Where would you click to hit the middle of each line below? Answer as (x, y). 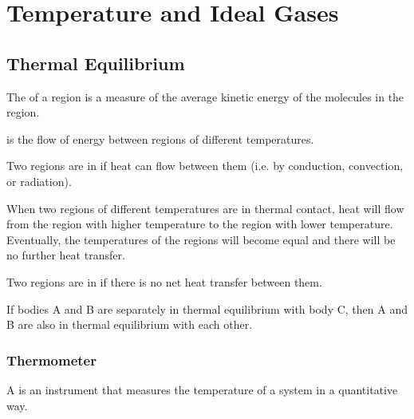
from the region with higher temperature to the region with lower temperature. (200, 224)
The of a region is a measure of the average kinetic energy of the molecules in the (205, 96)
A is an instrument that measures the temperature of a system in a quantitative (202, 389)
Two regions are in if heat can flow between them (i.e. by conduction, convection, (205, 166)
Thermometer (51, 360)
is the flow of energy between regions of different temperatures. (160, 138)
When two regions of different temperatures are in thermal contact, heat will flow (205, 208)
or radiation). (39, 181)
